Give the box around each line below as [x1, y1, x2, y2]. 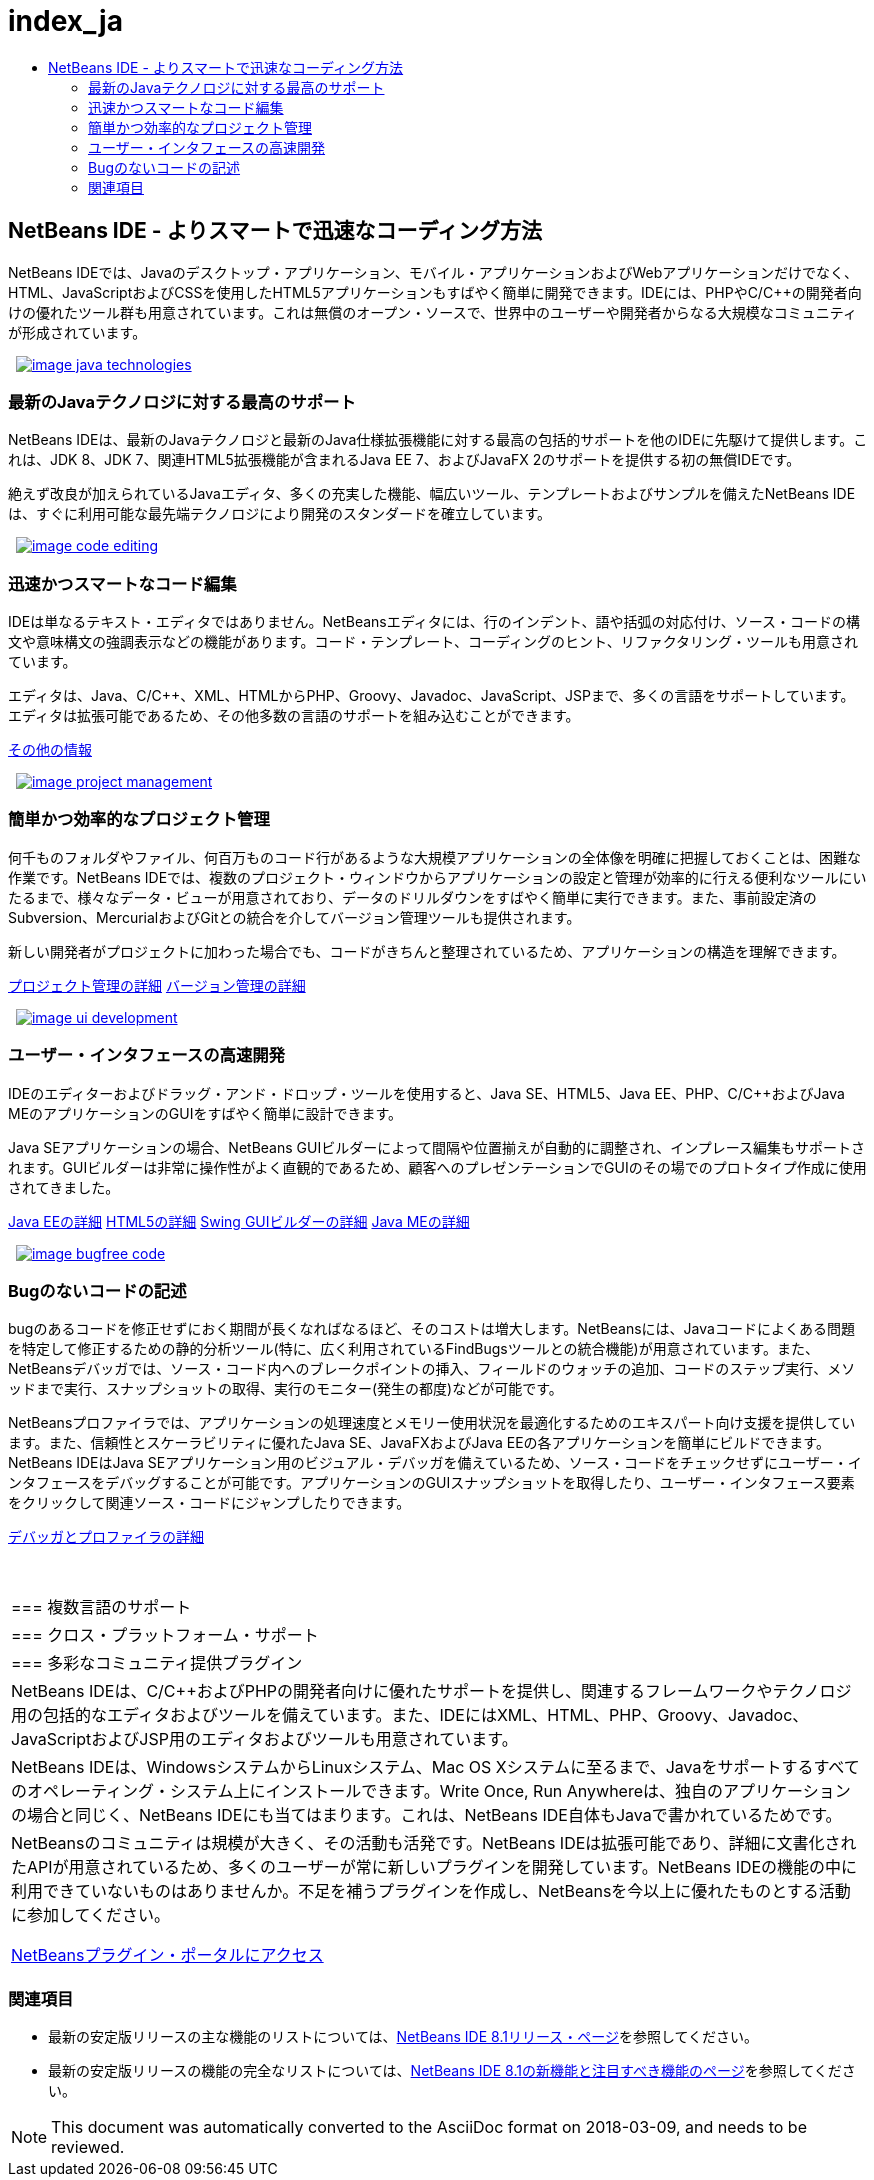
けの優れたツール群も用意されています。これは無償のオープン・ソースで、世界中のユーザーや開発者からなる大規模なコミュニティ [8, 303, 857, 321]
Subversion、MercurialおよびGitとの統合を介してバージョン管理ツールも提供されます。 [8, 908, 581, 926]
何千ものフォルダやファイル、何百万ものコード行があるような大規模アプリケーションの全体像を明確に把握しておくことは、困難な [8, 848, 861, 866]
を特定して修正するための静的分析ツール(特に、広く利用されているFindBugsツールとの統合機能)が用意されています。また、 [8, 1340, 819, 1358]
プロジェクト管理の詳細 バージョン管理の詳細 [8, 976, 306, 994]
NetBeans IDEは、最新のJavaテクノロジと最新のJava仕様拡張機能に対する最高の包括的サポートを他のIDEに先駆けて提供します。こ [8, 431, 868, 449]
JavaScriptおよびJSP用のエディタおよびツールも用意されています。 [11, 1729, 518, 1750]
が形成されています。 [8, 323, 147, 341]
